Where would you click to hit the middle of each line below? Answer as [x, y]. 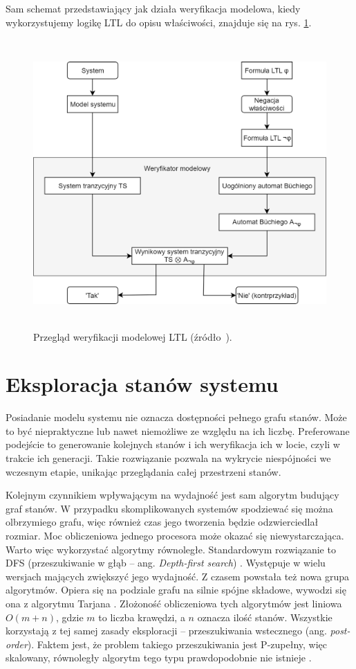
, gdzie [69, 617]
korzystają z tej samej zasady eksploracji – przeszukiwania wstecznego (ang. [166, 631]
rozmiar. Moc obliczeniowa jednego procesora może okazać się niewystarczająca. [175, 535]
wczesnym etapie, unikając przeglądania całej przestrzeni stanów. [143, 471]
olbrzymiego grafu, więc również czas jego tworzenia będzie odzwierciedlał [162, 522]
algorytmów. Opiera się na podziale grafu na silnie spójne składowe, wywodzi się [176, 590]
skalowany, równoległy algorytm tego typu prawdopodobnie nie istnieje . [159, 658]
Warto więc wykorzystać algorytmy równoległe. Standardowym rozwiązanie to [171, 549]
